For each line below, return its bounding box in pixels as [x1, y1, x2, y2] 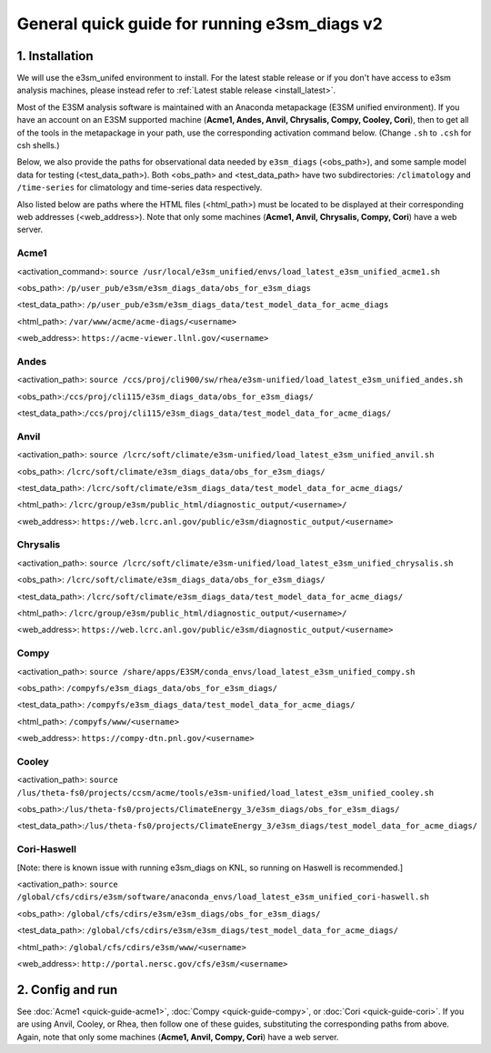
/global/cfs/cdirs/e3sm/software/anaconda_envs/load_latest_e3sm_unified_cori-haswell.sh [16, 892, 429, 902]
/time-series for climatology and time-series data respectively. [16, 182, 263, 193]
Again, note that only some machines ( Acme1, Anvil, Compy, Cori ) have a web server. [16, 1031, 339, 1042]
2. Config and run [16, 982, 118, 998]
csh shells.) [16, 140, 60, 151]
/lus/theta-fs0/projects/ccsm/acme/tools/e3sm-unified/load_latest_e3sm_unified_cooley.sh [16, 787, 435, 797]
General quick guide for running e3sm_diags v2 [16, 14, 384, 34]
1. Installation [16, 48, 95, 64]
